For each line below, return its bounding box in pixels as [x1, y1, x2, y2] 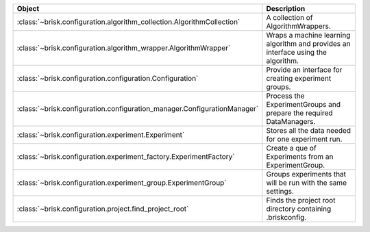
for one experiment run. [266, 134, 343, 144]
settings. [266, 187, 295, 196]
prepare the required [266, 108, 333, 118]
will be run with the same [266, 178, 347, 188]
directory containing [266, 204, 332, 214]
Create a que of [266, 144, 317, 153]
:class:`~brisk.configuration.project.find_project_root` [16, 204, 189, 214]
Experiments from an [266, 152, 334, 161]
